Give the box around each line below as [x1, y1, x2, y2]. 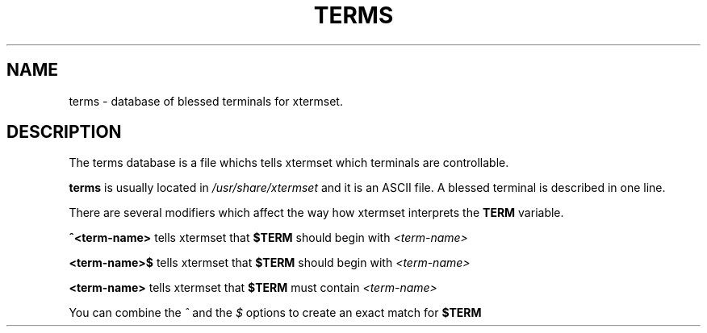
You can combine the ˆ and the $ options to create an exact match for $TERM [69, 306, 482, 320]
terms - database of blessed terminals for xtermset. [69, 94, 343, 108]
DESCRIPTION [6, 122, 122, 143]
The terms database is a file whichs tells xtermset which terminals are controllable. [69, 156, 509, 170]
